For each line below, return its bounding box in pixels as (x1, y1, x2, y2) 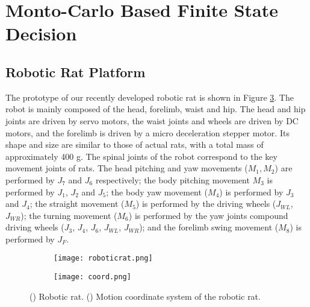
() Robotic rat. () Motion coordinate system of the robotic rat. (29, 290, 261, 302)
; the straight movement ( (29, 197, 125, 210)
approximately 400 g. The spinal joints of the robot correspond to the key (5, 150, 277, 162)
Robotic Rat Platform (5, 62, 146, 81)
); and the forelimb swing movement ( (139, 221, 279, 233)
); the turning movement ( (20, 209, 117, 221)
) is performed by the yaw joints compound (128, 209, 288, 221)
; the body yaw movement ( (106, 185, 208, 198)
